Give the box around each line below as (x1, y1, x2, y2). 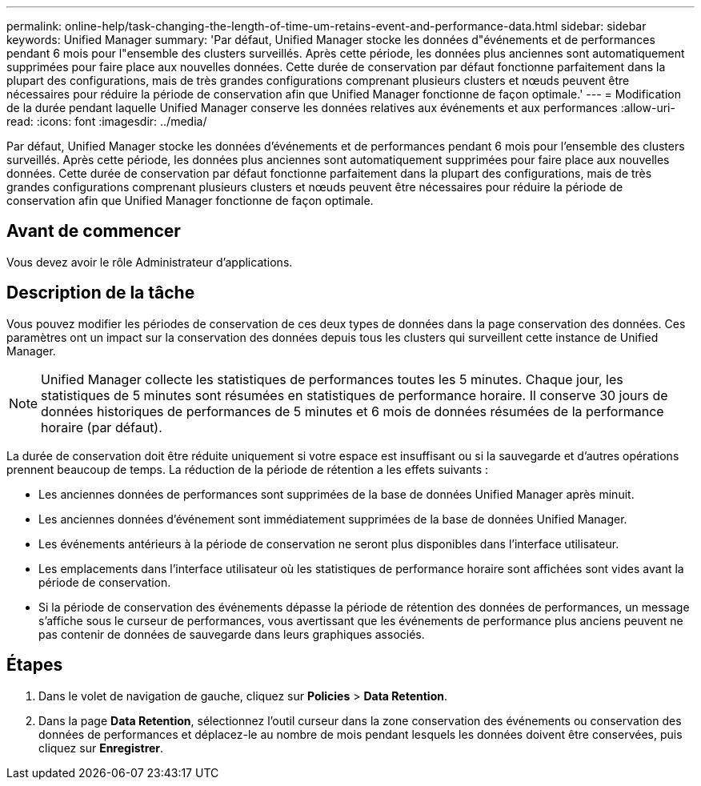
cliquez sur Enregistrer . (38, 740, 164, 755)
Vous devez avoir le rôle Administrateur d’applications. (6, 255, 293, 269)
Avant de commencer (6, 221, 181, 242)
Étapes (6, 655, 63, 676)
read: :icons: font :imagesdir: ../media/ (6, 114, 207, 128)
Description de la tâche (6, 283, 195, 303)
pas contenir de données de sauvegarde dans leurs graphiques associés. (38, 627, 425, 641)
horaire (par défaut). (41, 419, 162, 435)
